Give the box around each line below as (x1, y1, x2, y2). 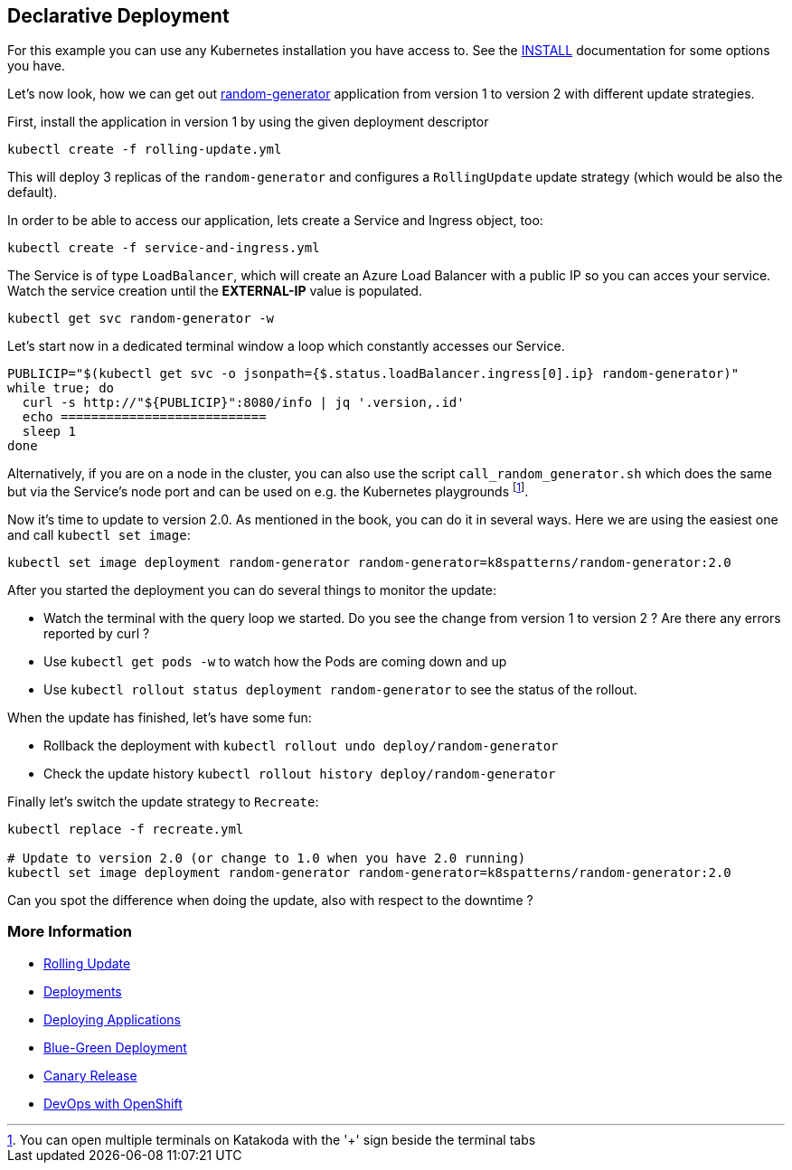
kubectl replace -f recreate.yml (7, 822, 244, 837)
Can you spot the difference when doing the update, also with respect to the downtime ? (7, 892, 533, 909)
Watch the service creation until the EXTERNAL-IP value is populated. (7, 283, 422, 299)
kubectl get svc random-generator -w (7, 311, 275, 326)
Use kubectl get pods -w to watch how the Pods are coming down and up (43, 654, 507, 670)
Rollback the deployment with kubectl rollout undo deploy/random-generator (43, 738, 559, 754)
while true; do (7, 381, 115, 396)
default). (7, 184, 58, 201)
